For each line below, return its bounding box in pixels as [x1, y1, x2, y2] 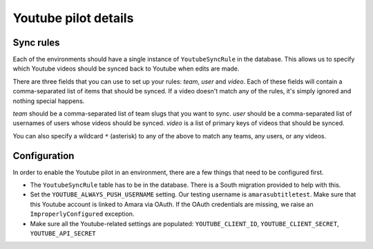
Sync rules [12, 37, 60, 48]
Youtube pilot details [12, 10, 134, 26]
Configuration [12, 149, 75, 162]
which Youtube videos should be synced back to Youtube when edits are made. [12, 64, 240, 73]
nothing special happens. [12, 97, 85, 105]
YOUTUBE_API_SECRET [30, 230, 96, 238]
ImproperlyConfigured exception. [30, 210, 135, 218]
